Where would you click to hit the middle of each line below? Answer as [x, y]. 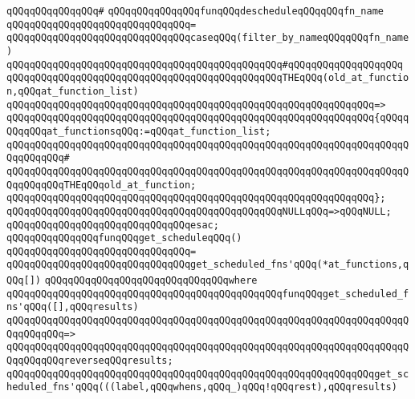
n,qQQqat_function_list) [73, 91]
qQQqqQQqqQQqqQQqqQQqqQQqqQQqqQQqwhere [151, 281]
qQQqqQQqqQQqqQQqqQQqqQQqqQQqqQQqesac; [113, 225]
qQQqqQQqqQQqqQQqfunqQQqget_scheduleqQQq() [124, 238]
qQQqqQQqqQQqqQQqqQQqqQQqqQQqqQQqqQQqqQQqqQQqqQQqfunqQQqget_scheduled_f [208, 294]
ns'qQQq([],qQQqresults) [73, 307]
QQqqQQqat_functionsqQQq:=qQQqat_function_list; [139, 131]
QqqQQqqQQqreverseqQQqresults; [90, 361]
